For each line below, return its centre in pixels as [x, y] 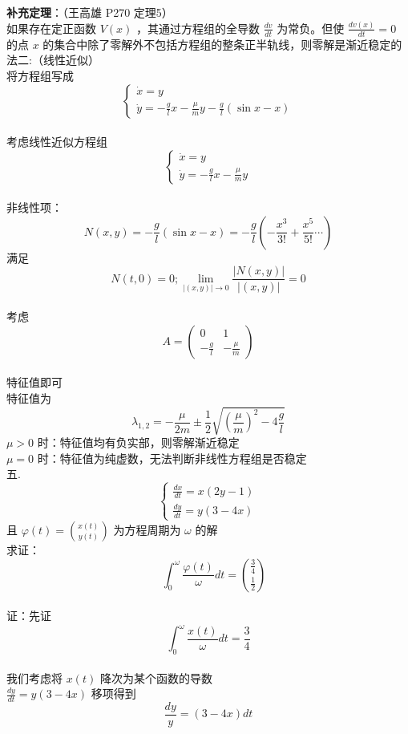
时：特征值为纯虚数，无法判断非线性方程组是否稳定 [172, 458]
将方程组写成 [40, 75]
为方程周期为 [147, 529]
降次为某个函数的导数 [156, 677]
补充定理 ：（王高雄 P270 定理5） [90, 12]
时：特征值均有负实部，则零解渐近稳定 [138, 442]
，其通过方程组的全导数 [198, 28]
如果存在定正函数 [51, 28]
